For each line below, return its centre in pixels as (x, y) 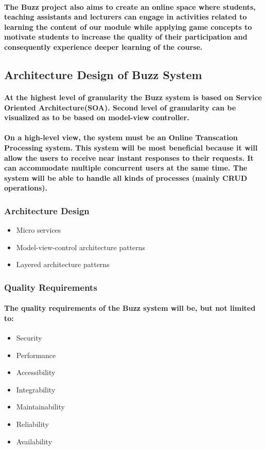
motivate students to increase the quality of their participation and (126, 37)
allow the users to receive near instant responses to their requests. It (129, 157)
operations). (26, 188)
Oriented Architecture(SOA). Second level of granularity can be (120, 107)
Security (29, 338)
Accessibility (36, 372)
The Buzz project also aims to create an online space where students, (130, 6)
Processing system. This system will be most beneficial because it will (131, 147)
